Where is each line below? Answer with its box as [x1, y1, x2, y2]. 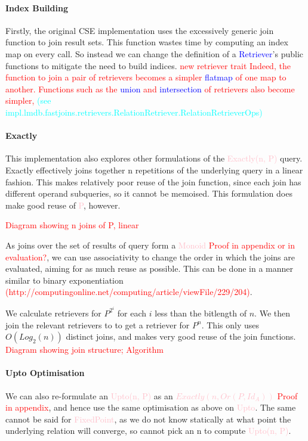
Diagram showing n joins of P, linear [5, 219, 139, 231]
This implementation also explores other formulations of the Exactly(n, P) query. [5, 152, 303, 164]
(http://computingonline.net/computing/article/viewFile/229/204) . [5, 285, 252, 298]
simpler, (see [5, 94, 51, 107]
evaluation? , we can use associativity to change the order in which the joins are [5, 250, 295, 263]
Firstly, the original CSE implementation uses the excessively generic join [5, 24, 274, 36]
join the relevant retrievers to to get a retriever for [5, 318, 190, 331]
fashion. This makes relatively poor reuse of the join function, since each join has [5, 175, 301, 188]
